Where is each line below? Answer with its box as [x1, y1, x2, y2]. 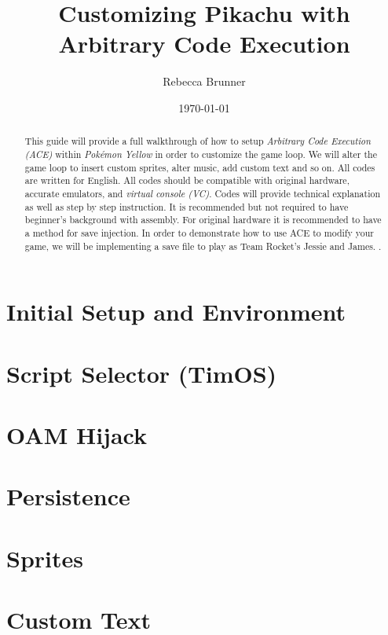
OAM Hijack [6, 418, 147, 450]
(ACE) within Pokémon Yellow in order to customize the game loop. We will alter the [24, 147, 377, 160]
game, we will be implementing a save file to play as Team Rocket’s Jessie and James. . [24, 239, 382, 252]
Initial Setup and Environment [6, 295, 346, 328]
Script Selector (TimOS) [6, 357, 277, 389]
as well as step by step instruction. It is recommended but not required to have [24, 200, 349, 213]
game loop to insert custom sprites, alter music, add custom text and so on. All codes [24, 160, 375, 174]
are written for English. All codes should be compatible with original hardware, [24, 174, 350, 187]
